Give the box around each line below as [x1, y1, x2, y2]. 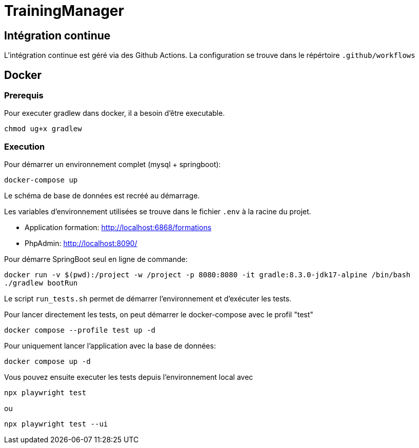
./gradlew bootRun [4, 279, 78, 288]
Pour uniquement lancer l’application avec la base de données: [4, 341, 216, 351]
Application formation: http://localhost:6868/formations [25, 223, 212, 232]
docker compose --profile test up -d [4, 326, 156, 335]
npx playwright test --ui [4, 420, 108, 429]
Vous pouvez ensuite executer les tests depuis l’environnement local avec [4, 373, 253, 382]
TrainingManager [4, 2, 124, 19]
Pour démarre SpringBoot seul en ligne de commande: [4, 255, 188, 264]
